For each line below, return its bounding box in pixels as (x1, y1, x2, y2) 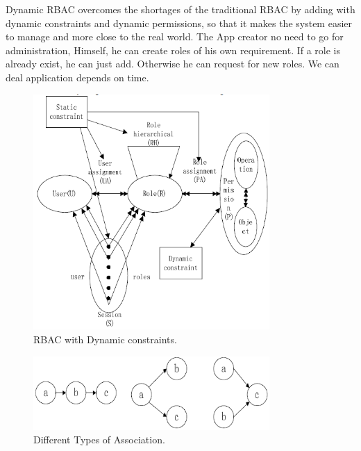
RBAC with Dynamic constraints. (33, 331, 177, 346)
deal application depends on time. (6, 69, 149, 84)
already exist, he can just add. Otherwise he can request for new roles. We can (6, 56, 339, 71)
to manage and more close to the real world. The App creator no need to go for (6, 29, 344, 44)
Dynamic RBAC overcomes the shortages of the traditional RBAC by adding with (6, 2, 355, 16)
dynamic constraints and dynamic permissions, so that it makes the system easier (6, 15, 352, 30)
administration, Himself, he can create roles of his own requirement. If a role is (6, 42, 341, 57)
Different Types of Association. (33, 432, 165, 447)
